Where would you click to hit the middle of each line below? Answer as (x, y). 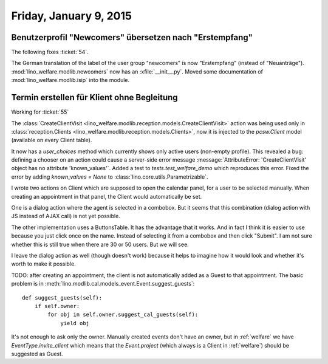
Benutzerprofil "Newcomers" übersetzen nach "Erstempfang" (132, 37)
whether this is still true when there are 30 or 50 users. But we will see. (100, 244)
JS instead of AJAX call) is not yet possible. (66, 216)
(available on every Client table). (52, 140)
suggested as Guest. (37, 354)
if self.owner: (57, 306)
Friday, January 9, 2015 (71, 16)
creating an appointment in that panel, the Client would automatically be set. (107, 196)
